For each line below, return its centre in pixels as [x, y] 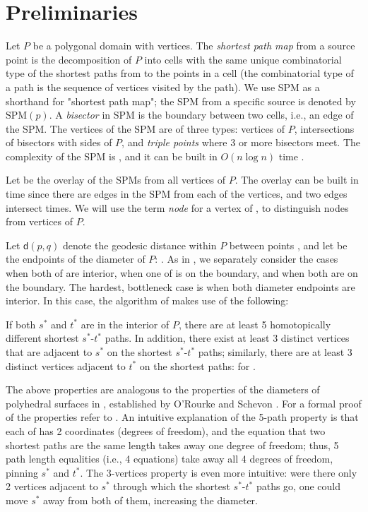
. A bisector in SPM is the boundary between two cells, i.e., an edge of [201, 115]
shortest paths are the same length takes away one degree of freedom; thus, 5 [172, 445]
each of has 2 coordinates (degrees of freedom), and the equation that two [166, 430]
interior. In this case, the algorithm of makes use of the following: [147, 300]
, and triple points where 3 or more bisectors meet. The [241, 142]
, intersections [324, 128]
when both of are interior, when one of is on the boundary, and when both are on [182, 273]
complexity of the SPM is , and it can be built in [112, 156]
